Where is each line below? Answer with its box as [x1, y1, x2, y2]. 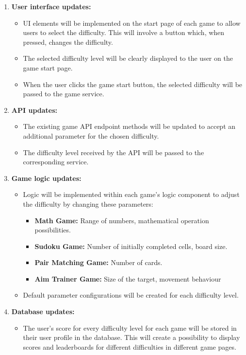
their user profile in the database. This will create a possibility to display [23, 332, 240, 342]
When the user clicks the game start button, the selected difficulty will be [23, 79, 243, 89]
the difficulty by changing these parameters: [23, 198, 153, 209]
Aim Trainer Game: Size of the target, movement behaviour [34, 273, 221, 284]
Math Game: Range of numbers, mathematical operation [34, 215, 209, 225]
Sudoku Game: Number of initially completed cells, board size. [34, 241, 228, 251]
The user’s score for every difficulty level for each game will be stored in [23, 322, 237, 333]
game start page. [23, 62, 73, 72]
